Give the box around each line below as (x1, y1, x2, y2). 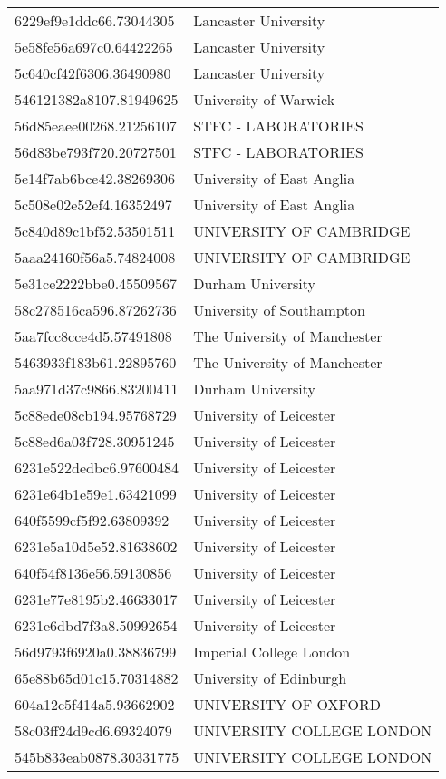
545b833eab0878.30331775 (15, 746, 179, 767)
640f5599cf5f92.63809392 (15, 510, 170, 531)
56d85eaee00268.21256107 (15, 115, 177, 136)
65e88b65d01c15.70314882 (15, 667, 179, 688)
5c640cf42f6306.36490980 (15, 63, 171, 83)
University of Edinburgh (193, 667, 347, 688)
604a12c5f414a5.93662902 (15, 694, 175, 715)
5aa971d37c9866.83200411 (15, 378, 179, 399)
